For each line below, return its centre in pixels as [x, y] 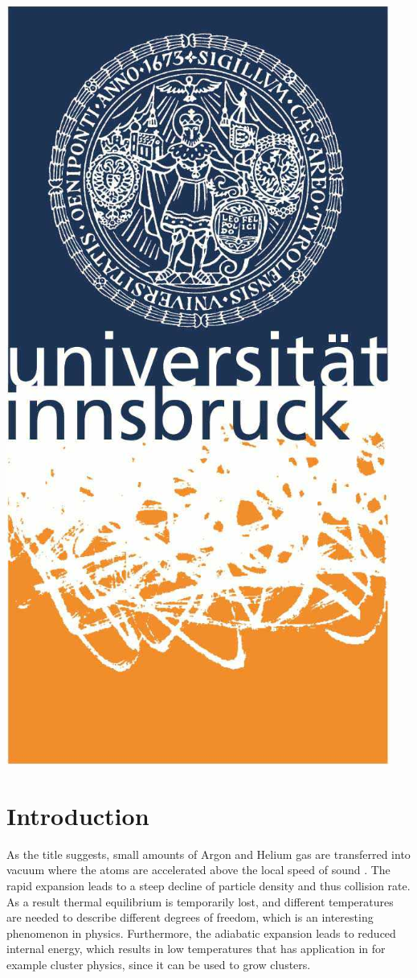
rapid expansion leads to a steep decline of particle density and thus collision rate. [208, 885]
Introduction [78, 815]
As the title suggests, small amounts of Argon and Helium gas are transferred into [208, 854]
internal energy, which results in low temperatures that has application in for [196, 949]
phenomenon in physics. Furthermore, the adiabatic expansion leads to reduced [201, 933]
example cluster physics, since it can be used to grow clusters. [159, 964]
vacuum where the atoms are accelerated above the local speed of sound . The [198, 870]
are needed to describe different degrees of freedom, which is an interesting [190, 917]
